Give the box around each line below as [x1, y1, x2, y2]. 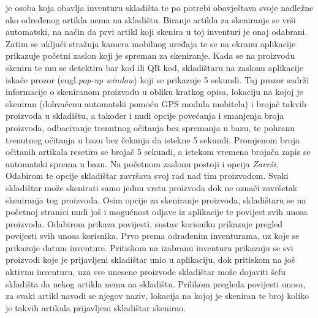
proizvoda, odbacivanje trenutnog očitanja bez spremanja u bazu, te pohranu [6, 121, 295, 134]
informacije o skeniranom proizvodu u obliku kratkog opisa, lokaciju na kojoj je [6, 85, 303, 98]
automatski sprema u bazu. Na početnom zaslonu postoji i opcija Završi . [6, 157, 279, 170]
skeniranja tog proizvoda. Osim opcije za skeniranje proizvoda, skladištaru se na [6, 193, 306, 206]
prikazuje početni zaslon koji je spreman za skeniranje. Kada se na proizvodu [6, 49, 295, 62]
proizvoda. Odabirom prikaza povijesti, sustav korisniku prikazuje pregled [6, 217, 283, 230]
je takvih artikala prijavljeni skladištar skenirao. [6, 301, 186, 314]
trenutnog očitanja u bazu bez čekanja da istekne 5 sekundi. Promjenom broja [6, 133, 300, 146]
